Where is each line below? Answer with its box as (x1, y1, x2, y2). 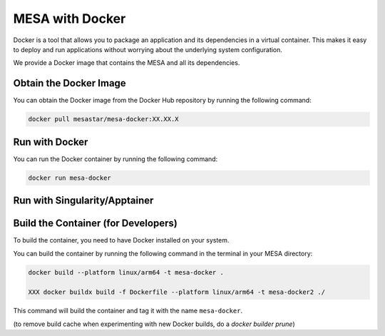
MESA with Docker (13, 11, 126, 26)
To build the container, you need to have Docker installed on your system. (13, 236, 230, 245)
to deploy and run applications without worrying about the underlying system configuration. (13, 45, 283, 54)
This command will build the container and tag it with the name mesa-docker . (13, 307, 242, 315)
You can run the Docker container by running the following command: (13, 154, 218, 163)
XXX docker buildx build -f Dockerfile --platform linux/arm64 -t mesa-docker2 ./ (28, 288, 326, 296)
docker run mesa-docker (28, 173, 112, 182)
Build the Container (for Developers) (13, 218, 178, 230)
